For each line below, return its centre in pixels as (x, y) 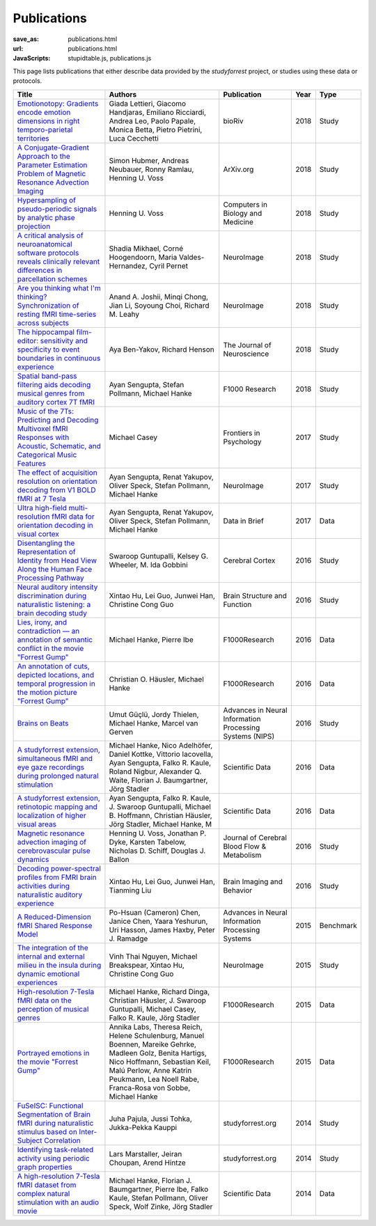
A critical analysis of (50, 235)
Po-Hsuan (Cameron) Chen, (155, 912)
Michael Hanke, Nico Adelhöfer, (161, 745)
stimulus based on (47, 1131)
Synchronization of (48, 305)
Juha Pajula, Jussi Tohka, (151, 1119)
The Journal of (247, 345)
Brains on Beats (43, 723)
